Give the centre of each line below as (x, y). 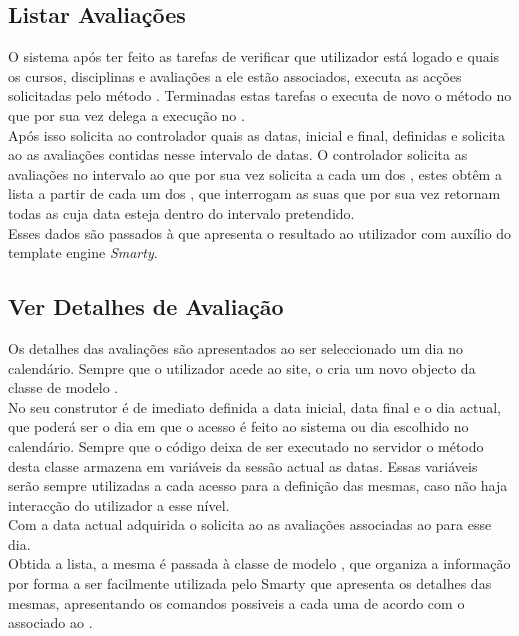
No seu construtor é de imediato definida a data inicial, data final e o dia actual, (254, 406)
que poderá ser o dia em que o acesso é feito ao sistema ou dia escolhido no (238, 426)
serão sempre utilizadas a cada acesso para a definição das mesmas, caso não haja (258, 485)
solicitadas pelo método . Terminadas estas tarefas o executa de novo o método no (260, 95)
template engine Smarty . (83, 252)
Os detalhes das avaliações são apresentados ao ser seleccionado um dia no (235, 347)
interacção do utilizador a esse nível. (119, 504)
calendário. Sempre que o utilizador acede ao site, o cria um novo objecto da (242, 367)
